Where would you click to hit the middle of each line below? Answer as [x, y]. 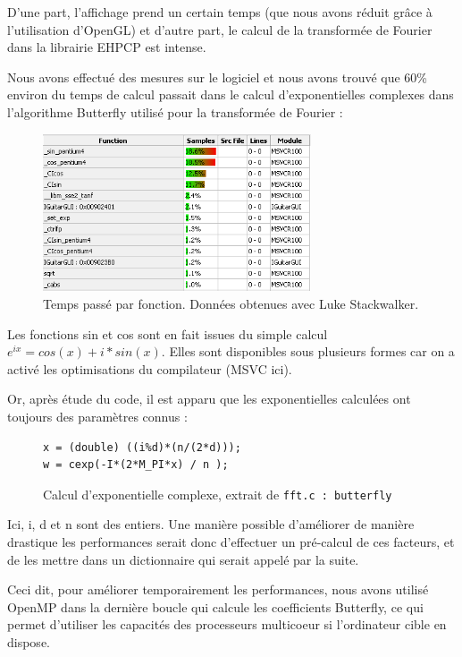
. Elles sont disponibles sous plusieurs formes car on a [308, 351]
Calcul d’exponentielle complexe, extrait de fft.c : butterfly [218, 494]
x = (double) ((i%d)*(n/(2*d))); [142, 447]
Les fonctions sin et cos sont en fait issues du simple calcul [168, 333]
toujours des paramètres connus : [97, 417]
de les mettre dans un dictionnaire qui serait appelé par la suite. [183, 559]
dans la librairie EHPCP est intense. [107, 47]
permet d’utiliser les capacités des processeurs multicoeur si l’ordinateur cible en [227, 624]
